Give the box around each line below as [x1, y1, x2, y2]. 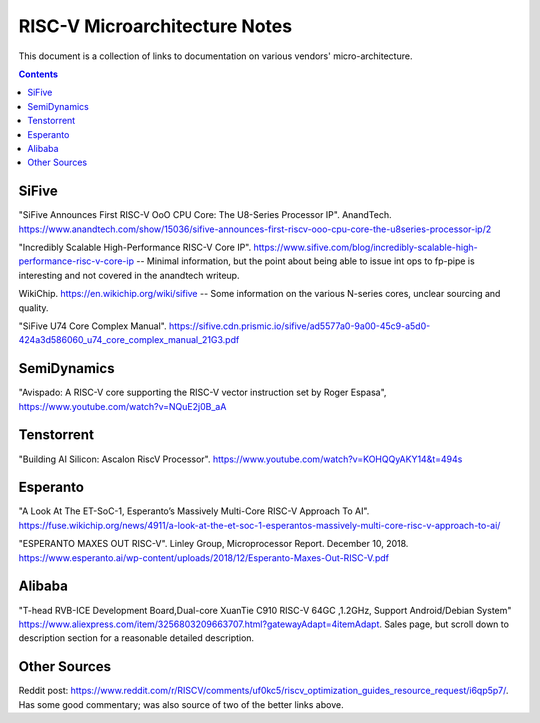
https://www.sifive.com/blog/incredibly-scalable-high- [253, 241, 479, 253]
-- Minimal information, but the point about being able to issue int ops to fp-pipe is [136, 255, 475, 267]
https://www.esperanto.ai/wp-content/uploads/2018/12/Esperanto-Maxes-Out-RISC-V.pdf [18, 551, 390, 564]
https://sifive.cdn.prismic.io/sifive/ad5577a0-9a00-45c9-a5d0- [168, 320, 431, 332]
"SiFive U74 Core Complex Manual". [18, 320, 167, 332]
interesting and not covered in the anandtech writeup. [18, 269, 240, 281]
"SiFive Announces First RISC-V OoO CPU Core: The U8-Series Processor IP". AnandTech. [18, 209, 392, 221]
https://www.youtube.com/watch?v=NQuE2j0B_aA [18, 400, 227, 412]
